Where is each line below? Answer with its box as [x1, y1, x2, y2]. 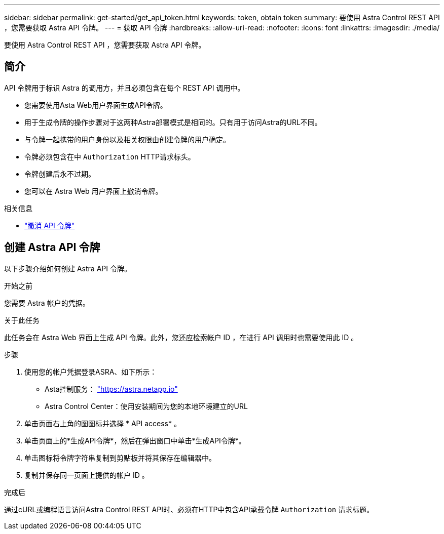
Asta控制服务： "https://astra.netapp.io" [45, 384, 178, 393]
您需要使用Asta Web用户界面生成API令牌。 [24, 100, 167, 109]
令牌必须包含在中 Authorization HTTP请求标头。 [24, 152, 195, 161]
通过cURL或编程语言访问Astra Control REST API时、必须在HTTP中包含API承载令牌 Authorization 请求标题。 [4, 505, 374, 514]
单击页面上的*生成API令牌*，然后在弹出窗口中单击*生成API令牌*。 [24, 436, 246, 445]
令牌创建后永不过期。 [24, 169, 95, 178]
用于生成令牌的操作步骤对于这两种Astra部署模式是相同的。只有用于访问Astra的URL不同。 [24, 117, 322, 127]
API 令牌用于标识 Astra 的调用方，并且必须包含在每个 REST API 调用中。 [4, 83, 245, 92]
